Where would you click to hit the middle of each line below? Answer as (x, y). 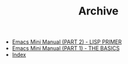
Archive (98, 11)
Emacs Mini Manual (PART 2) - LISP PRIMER (67, 42)
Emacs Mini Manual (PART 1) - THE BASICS (66, 48)
